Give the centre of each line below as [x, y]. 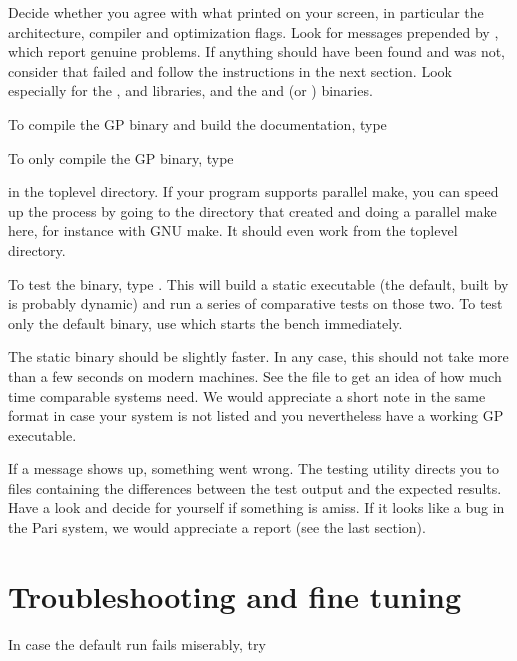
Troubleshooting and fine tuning [235, 595]
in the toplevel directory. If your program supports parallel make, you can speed [253, 191]
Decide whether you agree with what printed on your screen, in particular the [246, 12]
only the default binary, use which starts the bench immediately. [205, 322]
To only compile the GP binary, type [121, 157]
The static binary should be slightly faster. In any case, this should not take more [258, 356]
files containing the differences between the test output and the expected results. [255, 487]
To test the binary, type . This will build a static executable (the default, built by [258, 283]
